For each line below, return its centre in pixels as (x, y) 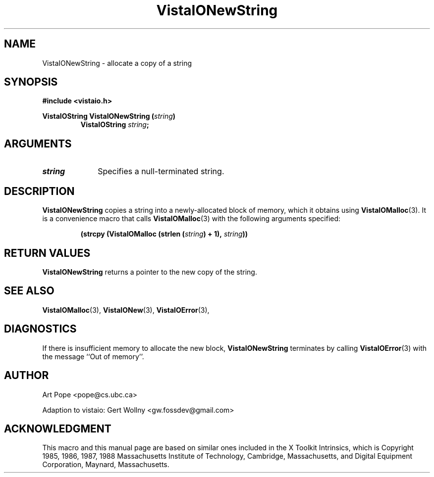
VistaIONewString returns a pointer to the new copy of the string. (150, 272)
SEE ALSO (29, 291)
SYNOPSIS (31, 82)
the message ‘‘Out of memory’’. (93, 356)
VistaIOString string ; (115, 125)
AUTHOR (27, 376)
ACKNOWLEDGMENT (58, 429)
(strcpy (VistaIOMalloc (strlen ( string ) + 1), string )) (164, 234)
